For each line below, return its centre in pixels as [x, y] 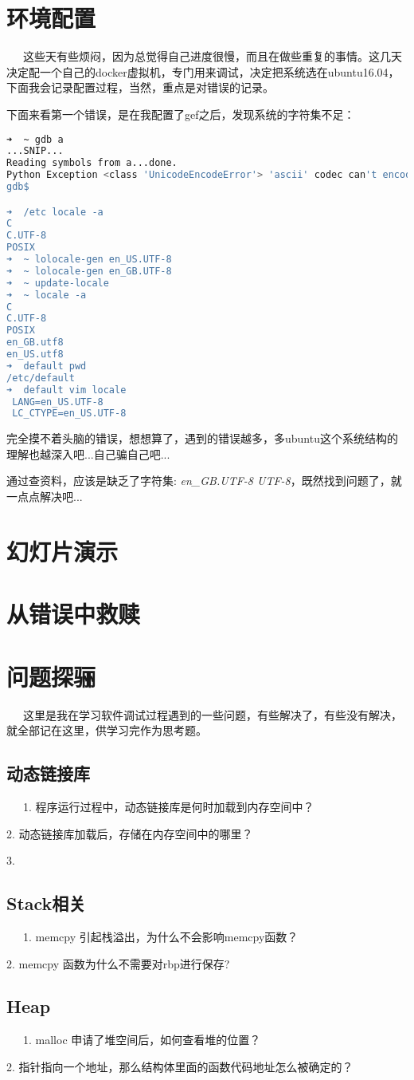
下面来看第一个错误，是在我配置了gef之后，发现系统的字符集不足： [181, 114]
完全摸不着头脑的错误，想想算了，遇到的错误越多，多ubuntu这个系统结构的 [202, 438]
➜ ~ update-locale [58, 283]
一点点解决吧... [45, 497]
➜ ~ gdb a [35, 139]
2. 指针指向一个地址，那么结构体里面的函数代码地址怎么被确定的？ [180, 1066]
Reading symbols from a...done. [92, 163]
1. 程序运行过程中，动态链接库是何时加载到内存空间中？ [168, 806]
